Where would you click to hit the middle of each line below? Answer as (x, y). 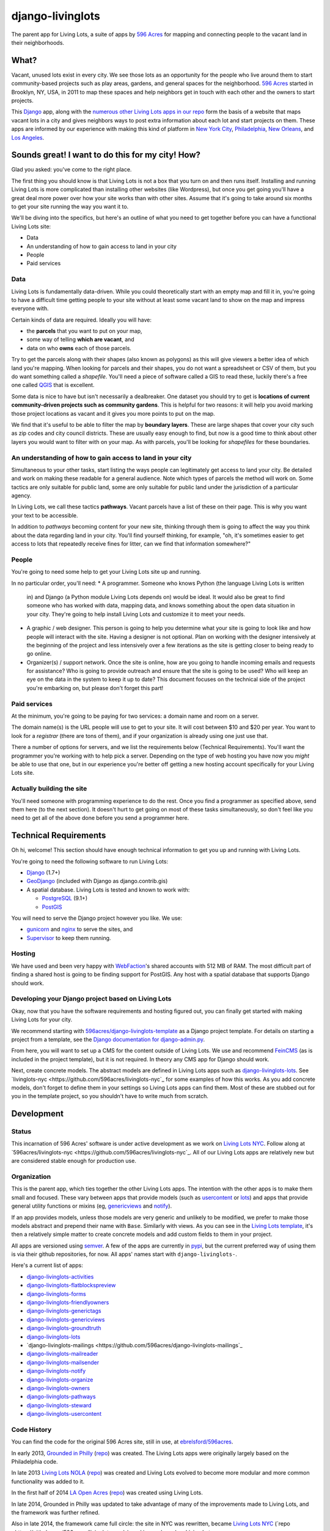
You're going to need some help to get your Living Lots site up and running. (106, 572)
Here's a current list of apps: (47, 1265)
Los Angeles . (28, 137)
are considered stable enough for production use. (74, 1161)
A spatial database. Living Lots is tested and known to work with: (108, 890)
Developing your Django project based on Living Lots (91, 999)
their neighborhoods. (38, 42)
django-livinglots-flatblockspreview (71, 1285)
